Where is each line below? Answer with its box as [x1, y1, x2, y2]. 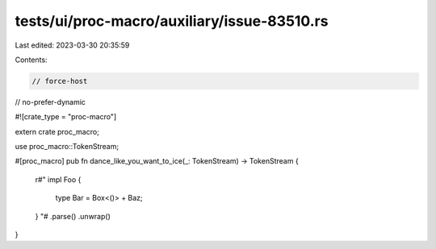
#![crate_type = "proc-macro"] [15, 112, 117, 122]
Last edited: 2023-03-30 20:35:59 [15, 40, 130, 50]
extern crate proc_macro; [15, 127, 100, 136]
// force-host [31, 77, 88, 85]
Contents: [15, 55, 48, 64]
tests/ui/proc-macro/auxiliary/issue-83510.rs [15, 12, 329, 30]
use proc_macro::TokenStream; [15, 142, 119, 151]
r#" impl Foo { [35, 174, 82, 185]
